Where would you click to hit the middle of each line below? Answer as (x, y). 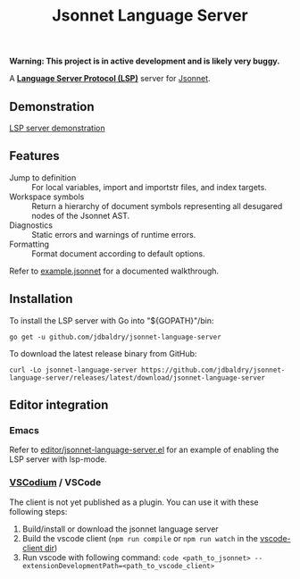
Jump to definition (43, 177)
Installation (41, 299)
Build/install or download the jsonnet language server (120, 529)
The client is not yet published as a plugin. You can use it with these (134, 502)
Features (34, 156)
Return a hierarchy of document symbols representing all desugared (157, 206)
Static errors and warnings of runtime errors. (114, 234)
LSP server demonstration (57, 128)
